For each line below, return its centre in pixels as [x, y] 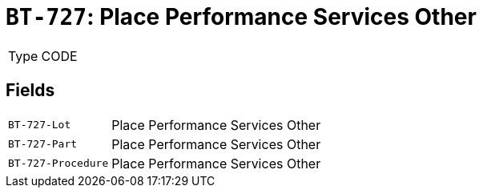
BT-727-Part [43, 144]
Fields [30, 91]
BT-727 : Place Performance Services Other [241, 17]
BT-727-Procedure [58, 164]
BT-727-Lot [40, 125]
